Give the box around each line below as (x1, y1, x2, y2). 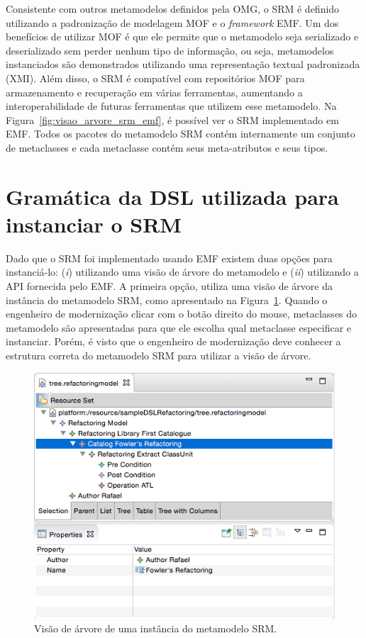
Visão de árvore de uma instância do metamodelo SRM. (34, 621, 277, 636)
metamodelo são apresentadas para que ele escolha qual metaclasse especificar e (6, 320, 352, 335)
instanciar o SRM (6, 209, 182, 238)
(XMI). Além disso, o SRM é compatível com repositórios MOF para (6, 70, 305, 85)
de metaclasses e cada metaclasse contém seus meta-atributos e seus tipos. (6, 140, 328, 155)
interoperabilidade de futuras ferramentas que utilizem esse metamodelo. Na (6, 99, 337, 113)
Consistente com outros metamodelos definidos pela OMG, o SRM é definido (6, 1, 340, 16)
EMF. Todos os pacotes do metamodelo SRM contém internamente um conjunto (6, 126, 355, 141)
